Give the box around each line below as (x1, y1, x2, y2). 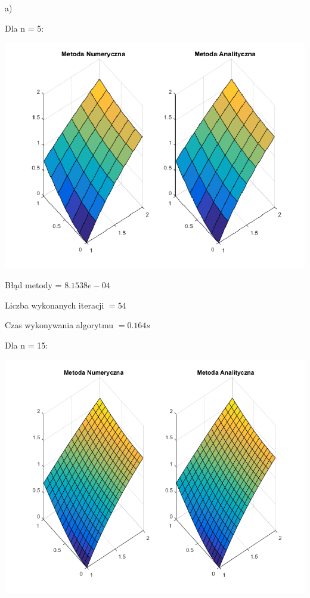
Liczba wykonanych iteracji (5, 298, 104, 311)
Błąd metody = (5, 279, 62, 291)
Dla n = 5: (5, 21, 44, 34)
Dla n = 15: (5, 338, 48, 351)
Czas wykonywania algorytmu (5, 319, 114, 331)
